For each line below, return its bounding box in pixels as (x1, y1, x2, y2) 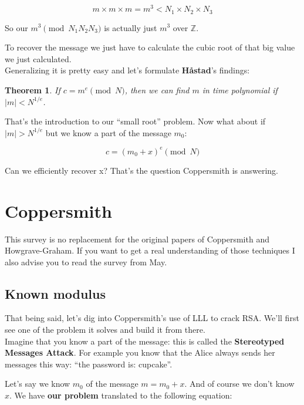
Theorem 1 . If (5, 83, 60, 96)
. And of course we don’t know (184, 377, 295, 390)
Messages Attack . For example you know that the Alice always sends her (5, 346, 275, 359)
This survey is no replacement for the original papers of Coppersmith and (5, 232, 269, 245)
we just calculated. (5, 52, 72, 65)
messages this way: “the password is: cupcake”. (5, 357, 173, 370)
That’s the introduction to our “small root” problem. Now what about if (5, 115, 266, 127)
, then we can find (124, 83, 190, 96)
